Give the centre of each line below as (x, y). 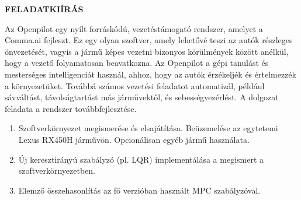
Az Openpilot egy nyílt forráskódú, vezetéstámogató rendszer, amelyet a (134, 28)
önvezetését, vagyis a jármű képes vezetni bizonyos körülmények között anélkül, (147, 51)
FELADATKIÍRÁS (44, 9)
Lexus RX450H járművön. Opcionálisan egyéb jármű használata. (134, 139)
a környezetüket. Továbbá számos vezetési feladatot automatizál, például (135, 85)
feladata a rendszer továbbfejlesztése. (71, 108)
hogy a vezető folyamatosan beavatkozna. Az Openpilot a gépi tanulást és (137, 63)
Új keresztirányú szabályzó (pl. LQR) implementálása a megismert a (141, 159)
